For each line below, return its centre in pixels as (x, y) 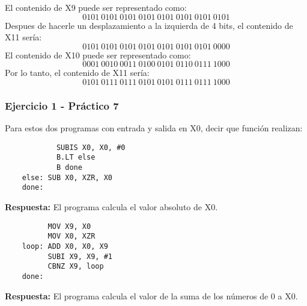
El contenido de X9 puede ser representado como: (96, 7)
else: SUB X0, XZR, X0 (67, 177)
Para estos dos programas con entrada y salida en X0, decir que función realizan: (154, 128)
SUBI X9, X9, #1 (80, 256)
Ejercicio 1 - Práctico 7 (62, 105)
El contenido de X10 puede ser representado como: (98, 55)
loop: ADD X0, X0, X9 (65, 246)
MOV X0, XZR (71, 236)
